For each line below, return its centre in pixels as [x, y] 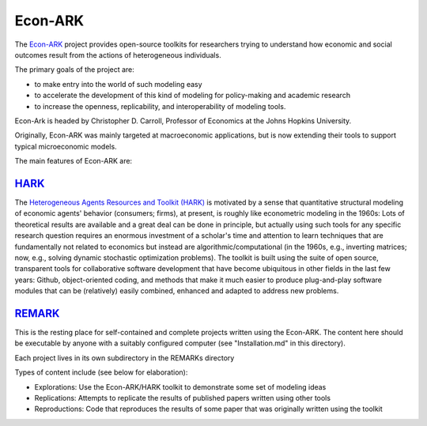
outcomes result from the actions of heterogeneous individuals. [118, 55]
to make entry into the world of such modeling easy [118, 84]
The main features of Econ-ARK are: [74, 161]
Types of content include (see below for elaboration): [101, 372]
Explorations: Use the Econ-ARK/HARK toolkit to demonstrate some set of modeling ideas [180, 386]
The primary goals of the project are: [74, 70]
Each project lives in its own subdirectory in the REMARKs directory [125, 358]
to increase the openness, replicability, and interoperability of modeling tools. [160, 106]
